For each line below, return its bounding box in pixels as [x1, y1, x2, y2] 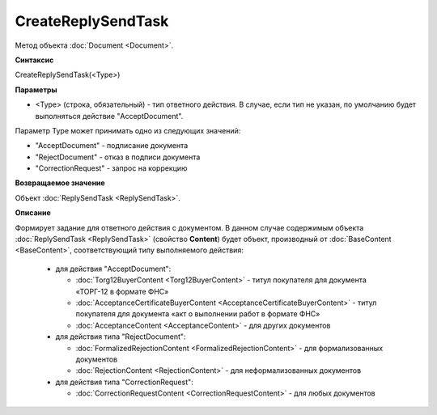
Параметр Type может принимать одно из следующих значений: [15, 125, 241, 135]
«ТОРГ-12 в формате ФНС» [75, 286, 169, 296]
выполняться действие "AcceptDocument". [35, 111, 184, 121]
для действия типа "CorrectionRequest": [55, 377, 193, 387]
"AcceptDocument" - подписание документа [35, 141, 189, 150]
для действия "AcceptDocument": [55, 264, 172, 273]
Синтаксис [15, 55, 54, 65]
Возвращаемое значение [15, 178, 105, 188]
